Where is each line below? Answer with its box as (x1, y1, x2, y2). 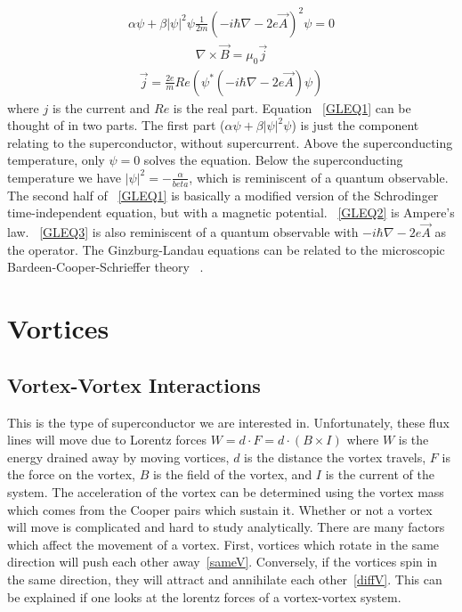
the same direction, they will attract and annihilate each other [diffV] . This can (7, 569, 442, 588)
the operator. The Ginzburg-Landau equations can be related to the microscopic (7, 240, 445, 258)
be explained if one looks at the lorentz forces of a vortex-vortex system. (7, 587, 401, 606)
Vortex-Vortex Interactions (7, 371, 261, 398)
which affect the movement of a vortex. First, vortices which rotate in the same (7, 534, 440, 553)
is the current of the (325, 465, 434, 484)
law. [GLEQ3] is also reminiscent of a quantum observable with (7, 223, 359, 241)
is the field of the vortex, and (152, 465, 312, 484)
